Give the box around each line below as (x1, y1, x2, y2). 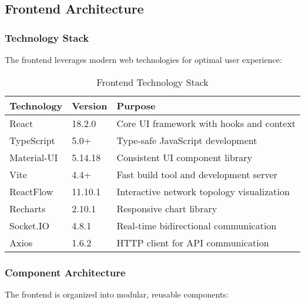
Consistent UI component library (116, 150, 252, 164)
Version (72, 98, 108, 112)
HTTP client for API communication (116, 235, 269, 249)
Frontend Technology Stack (96, 75, 209, 89)
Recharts (9, 201, 46, 215)
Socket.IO (9, 218, 50, 232)
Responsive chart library (116, 201, 217, 215)
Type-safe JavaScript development (116, 133, 257, 147)
